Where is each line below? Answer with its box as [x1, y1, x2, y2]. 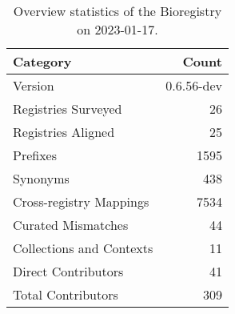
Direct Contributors [13, 262, 124, 280]
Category [13, 52, 72, 70]
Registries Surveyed [13, 99, 122, 118]
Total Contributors [13, 285, 118, 304]
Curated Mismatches [13, 215, 129, 234]
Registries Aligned [13, 123, 115, 141]
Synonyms [13, 169, 70, 187]
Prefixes [13, 146, 58, 164]
